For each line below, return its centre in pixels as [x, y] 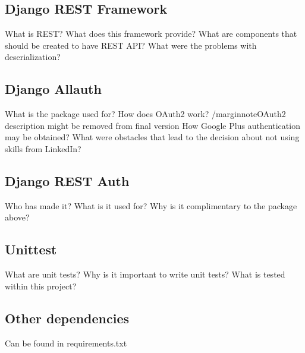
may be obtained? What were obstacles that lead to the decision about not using [152, 137]
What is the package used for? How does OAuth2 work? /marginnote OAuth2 [145, 114]
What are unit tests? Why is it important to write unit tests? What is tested [145, 274]
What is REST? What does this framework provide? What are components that [151, 34]
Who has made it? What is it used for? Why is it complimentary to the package [151, 205]
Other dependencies [67, 318]
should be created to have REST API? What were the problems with [131, 45]
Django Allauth [53, 89]
